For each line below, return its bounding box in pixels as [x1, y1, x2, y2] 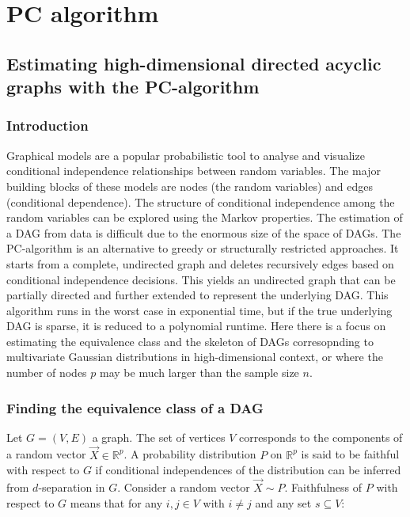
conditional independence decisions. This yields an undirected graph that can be [6, 271, 396, 287]
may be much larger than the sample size [100, 364, 299, 381]
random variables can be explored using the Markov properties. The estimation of [6, 209, 403, 226]
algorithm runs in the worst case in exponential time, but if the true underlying [6, 302, 393, 318]
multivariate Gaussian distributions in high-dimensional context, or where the [6, 348, 383, 365]
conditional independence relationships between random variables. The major [6, 162, 381, 179]
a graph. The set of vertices [92, 428, 226, 445]
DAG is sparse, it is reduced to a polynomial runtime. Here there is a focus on [6, 317, 386, 334]
